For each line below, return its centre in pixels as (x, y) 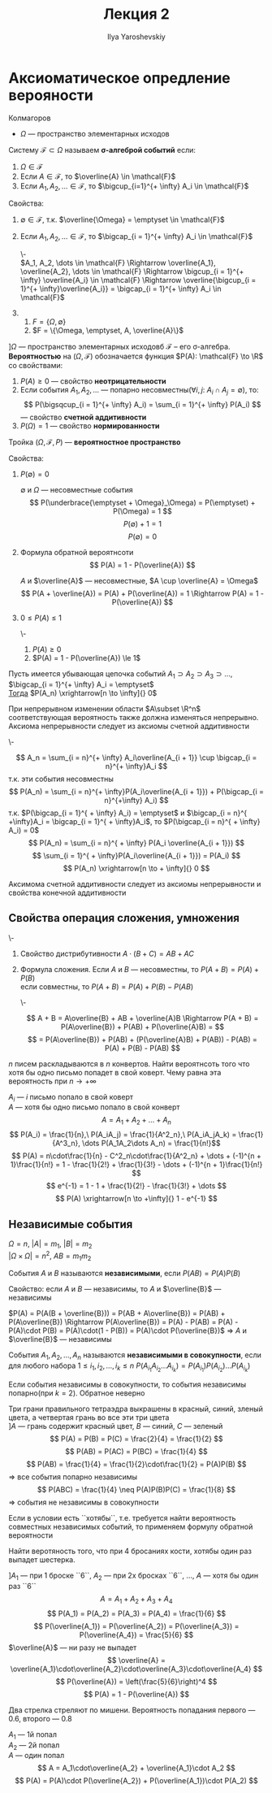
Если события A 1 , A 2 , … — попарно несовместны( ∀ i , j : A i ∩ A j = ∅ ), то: (139, 391)
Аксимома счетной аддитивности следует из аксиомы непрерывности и (135, 883)
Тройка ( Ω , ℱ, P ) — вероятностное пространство (95, 442)
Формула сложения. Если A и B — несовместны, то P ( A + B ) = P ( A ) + (140, 969)
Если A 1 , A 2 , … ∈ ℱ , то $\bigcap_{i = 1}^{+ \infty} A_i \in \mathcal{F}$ (136, 238)
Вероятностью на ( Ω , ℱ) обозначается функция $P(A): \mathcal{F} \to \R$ (136, 356)
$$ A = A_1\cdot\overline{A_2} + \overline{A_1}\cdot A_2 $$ (136, 1768)
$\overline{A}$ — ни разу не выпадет (73, 1648)
